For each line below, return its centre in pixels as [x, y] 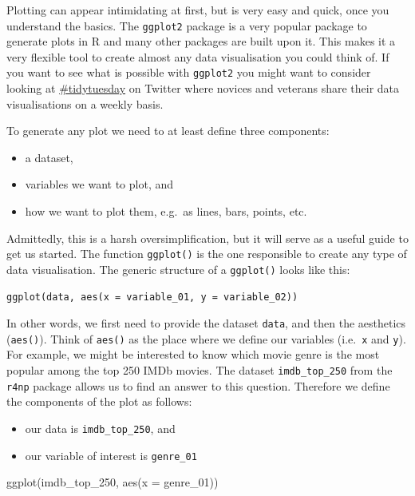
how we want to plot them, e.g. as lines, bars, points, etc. [166, 211]
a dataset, [49, 157]
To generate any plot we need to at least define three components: [168, 131]
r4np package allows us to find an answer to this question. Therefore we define [198, 385]
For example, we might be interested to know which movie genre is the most [193, 354]
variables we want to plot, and [99, 184]
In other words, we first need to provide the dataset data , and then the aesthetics [206, 323]
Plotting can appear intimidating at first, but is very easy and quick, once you [198, 10]
